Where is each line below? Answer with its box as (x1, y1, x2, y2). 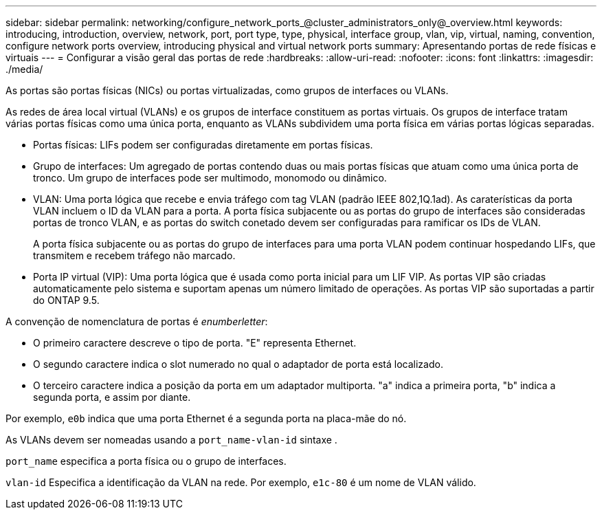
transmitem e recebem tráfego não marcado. (33, 250, 236, 261)
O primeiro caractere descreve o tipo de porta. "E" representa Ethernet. (33, 337, 357, 349)
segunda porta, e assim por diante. (33, 391, 191, 403)
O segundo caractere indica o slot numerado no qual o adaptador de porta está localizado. (33, 358, 443, 370)
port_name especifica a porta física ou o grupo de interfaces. (5, 455, 287, 467)
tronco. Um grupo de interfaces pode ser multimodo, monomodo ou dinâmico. (33, 172, 387, 184)
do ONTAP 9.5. (33, 294, 100, 306)
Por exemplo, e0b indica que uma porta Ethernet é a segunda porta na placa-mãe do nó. (5, 413, 407, 424)
